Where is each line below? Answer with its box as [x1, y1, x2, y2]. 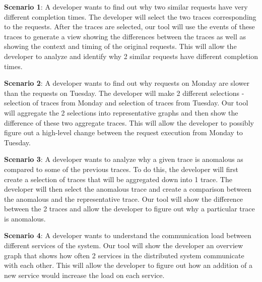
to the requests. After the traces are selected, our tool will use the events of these [4, 21, 255, 32]
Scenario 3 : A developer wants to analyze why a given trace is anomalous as [4, 154, 243, 164]
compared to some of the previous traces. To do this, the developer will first [4, 163, 238, 174]
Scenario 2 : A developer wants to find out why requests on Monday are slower [4, 78, 250, 88]
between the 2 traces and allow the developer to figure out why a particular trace [4, 203, 255, 214]
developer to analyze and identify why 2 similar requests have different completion [4, 50, 258, 61]
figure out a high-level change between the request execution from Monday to [4, 127, 243, 138]
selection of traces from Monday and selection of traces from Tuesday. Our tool [4, 97, 248, 108]
